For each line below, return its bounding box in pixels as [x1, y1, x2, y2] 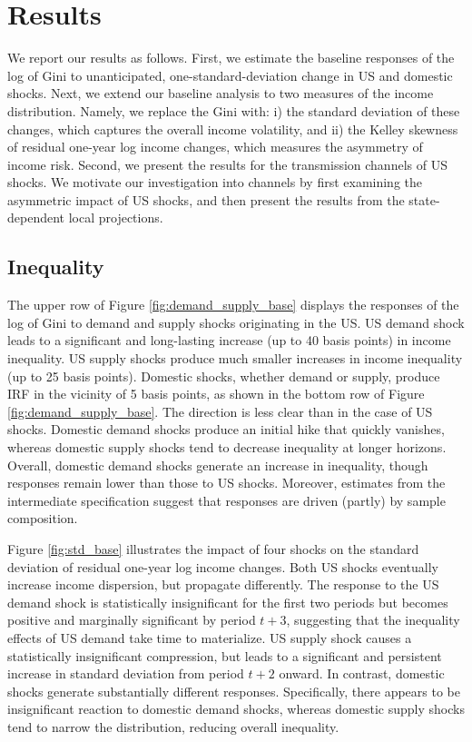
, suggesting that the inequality [286, 610, 460, 629]
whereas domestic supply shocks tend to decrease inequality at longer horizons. [7, 438, 447, 457]
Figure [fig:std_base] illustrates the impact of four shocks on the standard [7, 539, 419, 558]
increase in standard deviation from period [7, 664, 244, 683]
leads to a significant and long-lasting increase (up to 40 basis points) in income [7, 331, 451, 350]
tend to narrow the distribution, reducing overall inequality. [7, 717, 339, 736]
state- [408, 190, 440, 209]
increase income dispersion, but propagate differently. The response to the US [7, 575, 439, 594]
